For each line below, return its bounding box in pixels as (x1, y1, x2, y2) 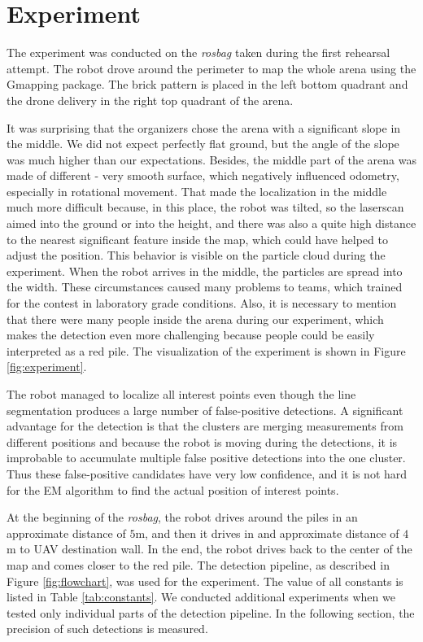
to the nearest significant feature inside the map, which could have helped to (7, 230, 388, 247)
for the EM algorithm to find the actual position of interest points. (7, 481, 339, 498)
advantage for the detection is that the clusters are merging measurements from (7, 417, 403, 435)
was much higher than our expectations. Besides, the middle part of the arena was (7, 151, 416, 168)
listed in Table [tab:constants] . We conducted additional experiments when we (7, 588, 395, 605)
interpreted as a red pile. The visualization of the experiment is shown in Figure (7, 342, 406, 359)
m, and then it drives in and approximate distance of (135, 524, 399, 541)
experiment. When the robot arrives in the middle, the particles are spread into (7, 262, 403, 279)
